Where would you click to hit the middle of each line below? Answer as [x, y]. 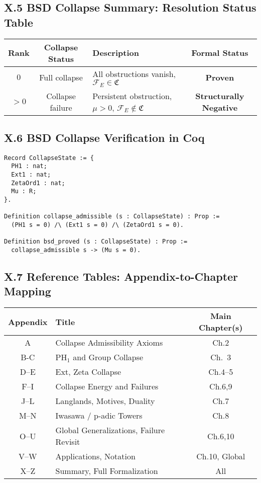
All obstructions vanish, [134, 73]
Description [116, 53]
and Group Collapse [108, 357]
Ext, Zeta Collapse [88, 372]
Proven [220, 77]
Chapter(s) [221, 328]
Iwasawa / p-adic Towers [99, 416]
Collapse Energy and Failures [107, 386]
